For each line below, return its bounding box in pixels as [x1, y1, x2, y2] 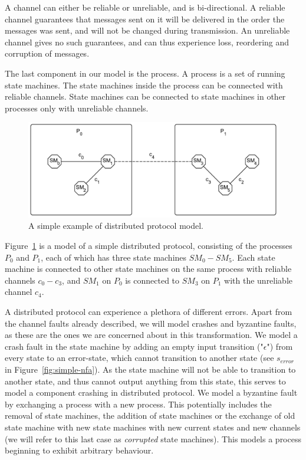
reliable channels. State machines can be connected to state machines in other [5, 90, 286, 103]
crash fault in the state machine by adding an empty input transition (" [5, 340, 264, 352]
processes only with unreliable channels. [5, 101, 149, 114]
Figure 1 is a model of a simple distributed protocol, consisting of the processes [5, 239, 292, 252]
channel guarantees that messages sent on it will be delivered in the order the [5, 12, 285, 25]
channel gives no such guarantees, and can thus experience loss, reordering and [5, 35, 289, 48]
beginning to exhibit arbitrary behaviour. [5, 444, 154, 456]
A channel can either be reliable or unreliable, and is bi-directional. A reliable [5, 1, 285, 13]
